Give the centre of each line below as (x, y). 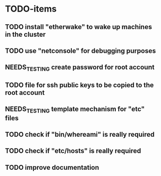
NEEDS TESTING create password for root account (80, 68)
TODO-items (31, 9)
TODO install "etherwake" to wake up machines (79, 27)
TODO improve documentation (52, 168)
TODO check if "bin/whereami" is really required (80, 134)
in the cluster (25, 34)
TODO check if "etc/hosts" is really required (73, 151)
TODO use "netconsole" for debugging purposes (80, 51)
